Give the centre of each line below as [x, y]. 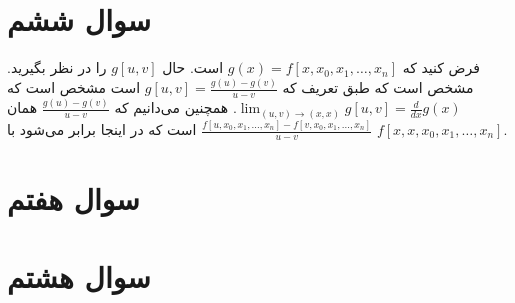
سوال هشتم [79, 276]
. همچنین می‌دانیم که [175, 107]
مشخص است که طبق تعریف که [378, 87]
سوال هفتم [73, 198]
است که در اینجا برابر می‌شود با [102, 129]
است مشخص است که [74, 87]
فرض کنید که [441, 67]
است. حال [193, 67]
